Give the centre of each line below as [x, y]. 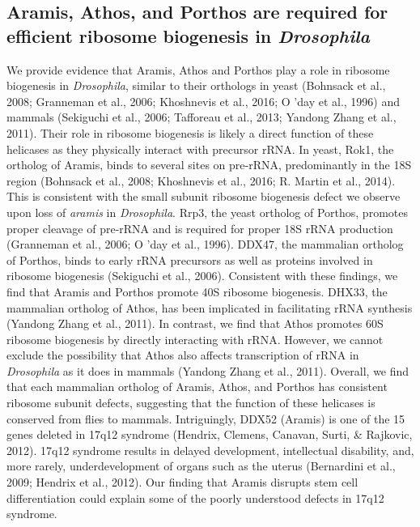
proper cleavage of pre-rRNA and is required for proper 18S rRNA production [200, 228]
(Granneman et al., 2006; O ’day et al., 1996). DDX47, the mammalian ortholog [205, 244]
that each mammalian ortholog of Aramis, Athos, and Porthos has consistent [197, 387]
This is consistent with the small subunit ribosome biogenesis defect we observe [204, 196]
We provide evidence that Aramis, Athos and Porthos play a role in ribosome [198, 69]
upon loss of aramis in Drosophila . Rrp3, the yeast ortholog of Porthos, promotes [207, 212]
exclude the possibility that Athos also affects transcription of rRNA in [183, 355]
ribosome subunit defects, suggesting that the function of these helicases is [191, 403]
